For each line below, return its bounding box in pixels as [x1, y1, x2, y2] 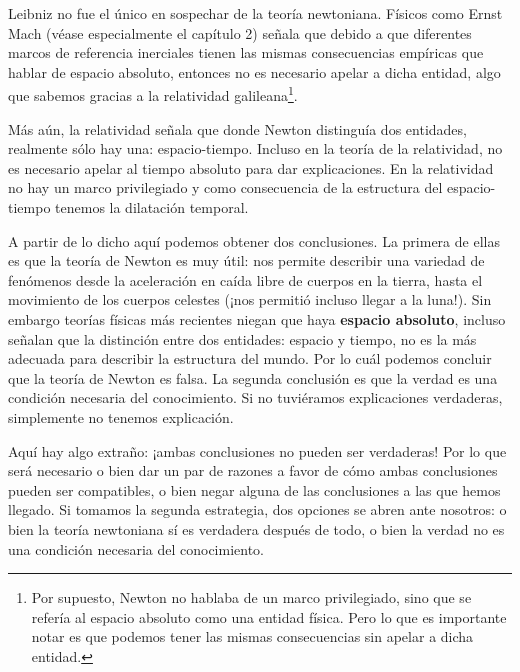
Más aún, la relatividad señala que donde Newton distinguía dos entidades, [8, 118, 467, 139]
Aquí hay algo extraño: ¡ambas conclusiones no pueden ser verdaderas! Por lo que [8, 440, 507, 461]
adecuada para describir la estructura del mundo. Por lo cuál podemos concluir [8, 348, 492, 369]
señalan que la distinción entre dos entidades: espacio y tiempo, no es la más [8, 328, 477, 349]
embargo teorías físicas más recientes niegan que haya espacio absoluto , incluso [8, 308, 506, 329]
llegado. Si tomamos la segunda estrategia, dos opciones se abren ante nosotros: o [8, 499, 507, 520]
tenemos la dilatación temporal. [55, 197, 249, 217]
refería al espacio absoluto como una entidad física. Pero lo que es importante [31, 606, 507, 627]
